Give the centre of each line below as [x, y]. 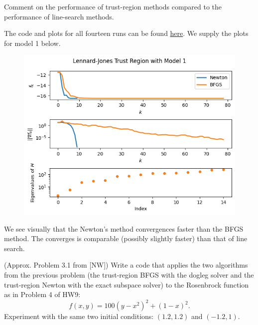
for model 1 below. [32, 43]
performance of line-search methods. [59, 16]
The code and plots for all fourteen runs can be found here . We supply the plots [126, 33]
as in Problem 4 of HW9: [42, 294]
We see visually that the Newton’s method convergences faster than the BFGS [124, 228]
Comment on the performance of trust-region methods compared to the [113, 6]
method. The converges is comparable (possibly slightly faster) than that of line [126, 238]
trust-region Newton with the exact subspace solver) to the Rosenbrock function [127, 284]
